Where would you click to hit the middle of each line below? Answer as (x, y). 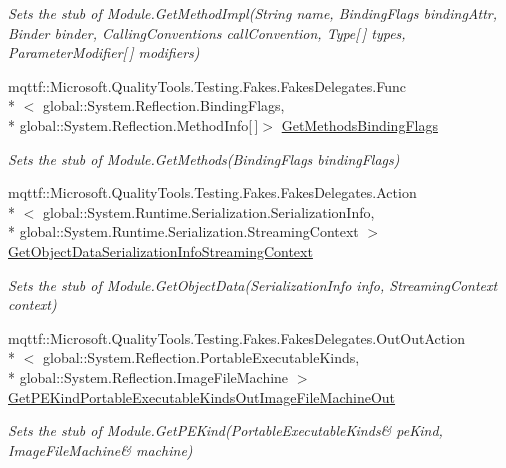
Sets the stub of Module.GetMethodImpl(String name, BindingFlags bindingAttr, (253, 13)
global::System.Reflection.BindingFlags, (163, 105)
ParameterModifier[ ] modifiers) (104, 52)
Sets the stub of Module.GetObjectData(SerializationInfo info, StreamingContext (253, 284)
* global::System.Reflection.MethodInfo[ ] (133, 124)
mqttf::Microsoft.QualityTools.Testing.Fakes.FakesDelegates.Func (207, 85)
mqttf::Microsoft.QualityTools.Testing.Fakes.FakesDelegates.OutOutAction (236, 337)
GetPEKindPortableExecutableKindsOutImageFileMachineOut (202, 396)
